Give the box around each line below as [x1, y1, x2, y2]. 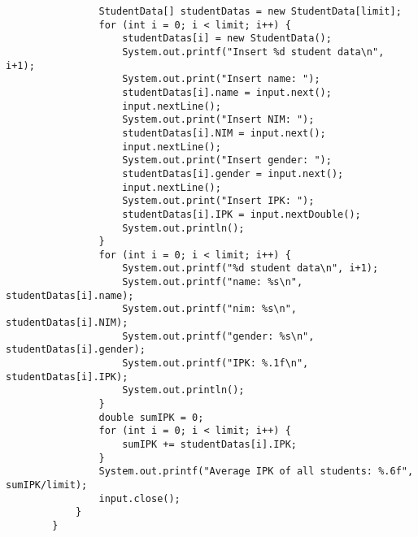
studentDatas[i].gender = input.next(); [122, 167, 344, 180]
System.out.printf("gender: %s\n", [122, 330, 315, 342]
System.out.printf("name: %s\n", [122, 276, 303, 288]
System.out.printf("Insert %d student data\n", [122, 45, 385, 58]
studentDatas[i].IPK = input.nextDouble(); [122, 208, 361, 220]
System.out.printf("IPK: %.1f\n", [122, 357, 309, 370]
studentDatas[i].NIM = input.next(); [122, 127, 326, 139]
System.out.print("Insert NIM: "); [122, 114, 315, 126]
